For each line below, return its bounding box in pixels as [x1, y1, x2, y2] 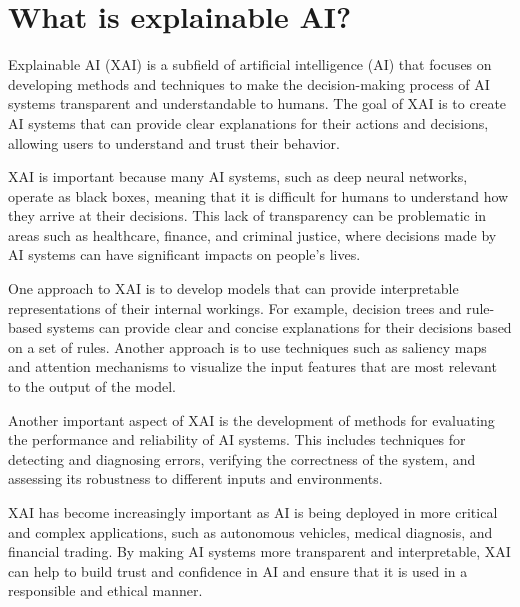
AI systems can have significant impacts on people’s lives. [8, 244, 361, 265]
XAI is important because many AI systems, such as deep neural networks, [8, 166, 468, 187]
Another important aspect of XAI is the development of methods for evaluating [8, 409, 495, 430]
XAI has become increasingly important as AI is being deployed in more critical [8, 502, 498, 522]
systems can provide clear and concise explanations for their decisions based [46, 317, 512, 338]
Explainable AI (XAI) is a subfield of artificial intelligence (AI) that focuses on [8, 54, 492, 75]
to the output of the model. [8, 376, 177, 397]
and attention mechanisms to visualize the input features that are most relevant [8, 356, 497, 377]
